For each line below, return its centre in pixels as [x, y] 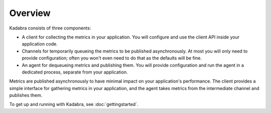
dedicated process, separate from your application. [75, 72]
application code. [40, 44]
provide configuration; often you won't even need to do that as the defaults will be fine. [112, 58]
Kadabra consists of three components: [50, 28]
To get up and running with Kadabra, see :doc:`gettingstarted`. [74, 104]
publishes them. [26, 95]
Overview [30, 13]
